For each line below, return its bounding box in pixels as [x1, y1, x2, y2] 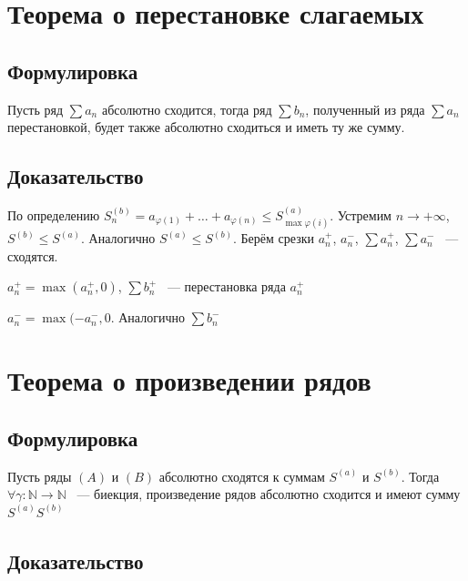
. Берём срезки [233, 229, 314, 248]
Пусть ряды [7, 466, 72, 485]
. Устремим [330, 205, 392, 224]
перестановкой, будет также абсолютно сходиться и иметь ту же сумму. [7, 117, 405, 137]
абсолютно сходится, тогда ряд [101, 99, 272, 118]
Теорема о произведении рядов [7, 362, 371, 399]
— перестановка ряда [167, 277, 286, 296]
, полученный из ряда [305, 99, 425, 118]
